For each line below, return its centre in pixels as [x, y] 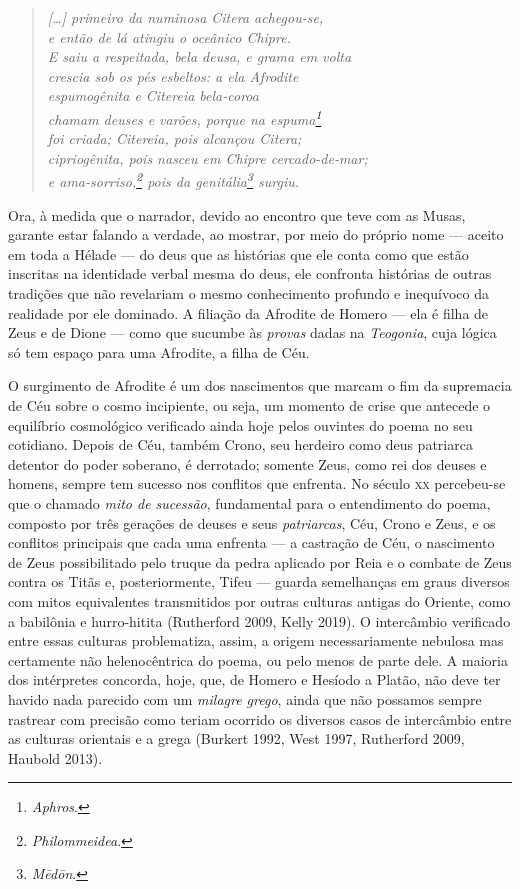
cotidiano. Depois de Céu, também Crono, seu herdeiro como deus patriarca [240, 444]
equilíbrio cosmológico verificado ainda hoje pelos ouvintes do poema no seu [240, 424]
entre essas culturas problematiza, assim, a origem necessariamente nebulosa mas [256, 640]
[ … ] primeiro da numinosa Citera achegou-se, [185, 17]
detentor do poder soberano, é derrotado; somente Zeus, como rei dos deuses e [247, 463]
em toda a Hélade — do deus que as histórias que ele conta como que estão [238, 253]
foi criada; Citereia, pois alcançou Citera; [174, 138]
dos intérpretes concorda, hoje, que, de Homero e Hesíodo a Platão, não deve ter [254, 679]
